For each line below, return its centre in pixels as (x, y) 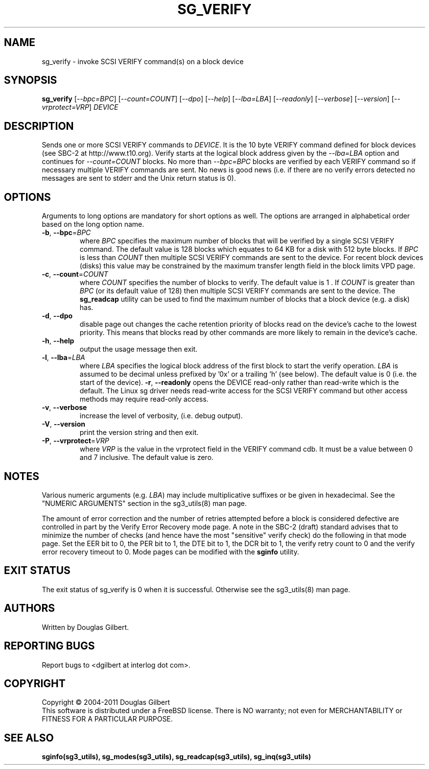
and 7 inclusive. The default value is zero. (146, 457)
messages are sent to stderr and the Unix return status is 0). (139, 178)
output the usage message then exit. (139, 349)
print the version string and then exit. (139, 433)
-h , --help (58, 341)
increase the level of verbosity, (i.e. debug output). (161, 416)
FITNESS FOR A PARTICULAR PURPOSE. (107, 719)
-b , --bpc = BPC (66, 233)
